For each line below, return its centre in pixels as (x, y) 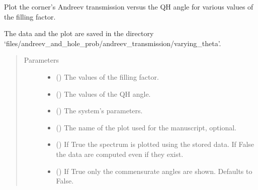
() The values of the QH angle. (103, 93)
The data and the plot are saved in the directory (79, 33)
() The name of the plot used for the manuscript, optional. (146, 127)
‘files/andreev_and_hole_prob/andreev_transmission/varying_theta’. (113, 43)
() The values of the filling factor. (107, 76)
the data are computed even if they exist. (120, 154)
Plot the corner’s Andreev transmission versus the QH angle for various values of (129, 7)
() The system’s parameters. (99, 111)
